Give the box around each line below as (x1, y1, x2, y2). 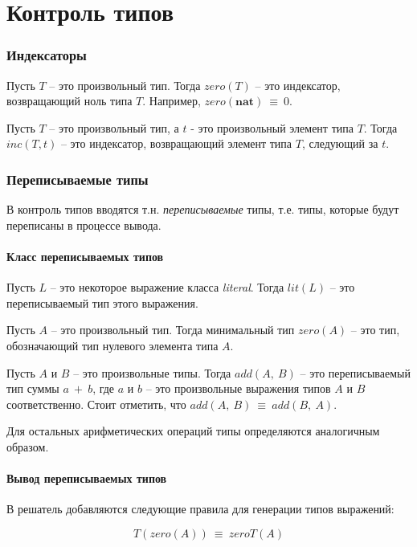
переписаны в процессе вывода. (6, 216, 161, 233)
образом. (6, 438, 49, 455)
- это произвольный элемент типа (190, 119, 354, 136)
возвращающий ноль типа (6, 92, 133, 109)
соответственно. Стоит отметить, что (6, 395, 186, 412)
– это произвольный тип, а (49, 119, 179, 136)
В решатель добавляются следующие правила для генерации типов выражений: (6, 500, 395, 517)
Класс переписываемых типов (6, 247, 164, 264)
